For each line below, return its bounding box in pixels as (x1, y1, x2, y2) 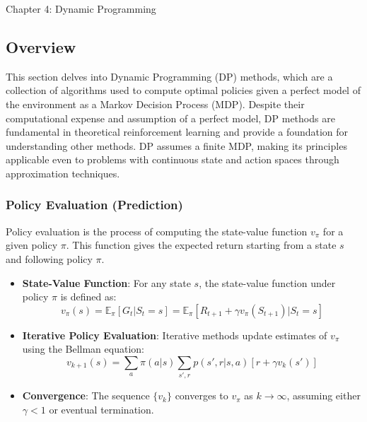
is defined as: (60, 289, 117, 304)
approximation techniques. (6, 165, 120, 180)
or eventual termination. (49, 402, 154, 416)
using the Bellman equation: (22, 341, 144, 356)
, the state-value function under (199, 275, 336, 290)
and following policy (6, 251, 93, 266)
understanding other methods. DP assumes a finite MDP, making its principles (6, 138, 347, 153)
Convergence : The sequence (22, 388, 150, 403)
